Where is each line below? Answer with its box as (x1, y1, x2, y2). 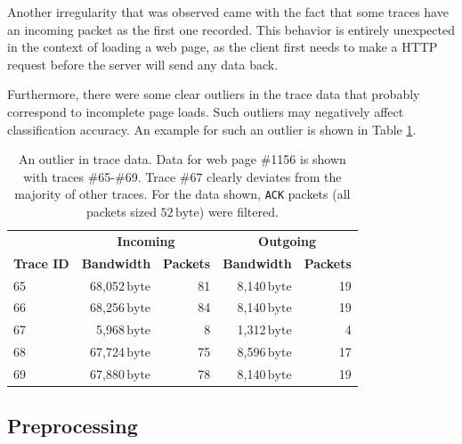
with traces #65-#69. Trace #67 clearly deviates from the (23, 167, 342, 185)
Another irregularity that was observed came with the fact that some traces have (7, 3, 449, 21)
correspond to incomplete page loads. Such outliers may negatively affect (7, 102, 404, 120)
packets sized (85, 202, 157, 220)
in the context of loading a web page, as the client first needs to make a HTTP (7, 37, 438, 56)
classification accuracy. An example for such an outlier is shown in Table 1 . (7, 119, 417, 138)
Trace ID (13, 253, 69, 272)
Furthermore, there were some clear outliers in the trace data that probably (7, 85, 420, 103)
